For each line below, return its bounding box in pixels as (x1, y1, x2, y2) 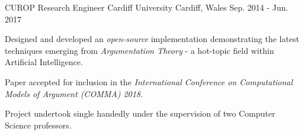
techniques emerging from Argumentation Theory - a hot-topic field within (5, 44, 274, 56)
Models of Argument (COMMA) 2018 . (5, 87, 143, 99)
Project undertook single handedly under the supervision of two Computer (5, 107, 276, 120)
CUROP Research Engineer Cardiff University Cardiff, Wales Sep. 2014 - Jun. (5, 1, 289, 13)
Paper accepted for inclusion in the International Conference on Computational (5, 75, 293, 88)
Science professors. (5, 118, 72, 131)
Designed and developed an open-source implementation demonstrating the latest (5, 33, 299, 45)
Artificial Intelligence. (5, 56, 83, 68)
